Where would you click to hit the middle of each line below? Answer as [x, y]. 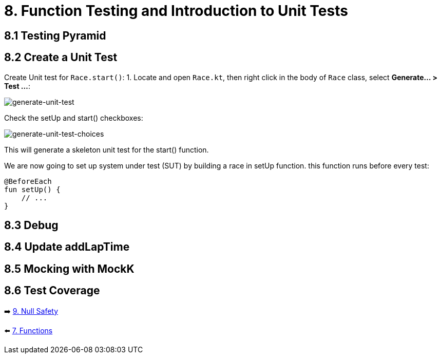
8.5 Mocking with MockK [69, 269]
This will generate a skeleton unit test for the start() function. [107, 149]
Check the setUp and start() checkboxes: [74, 118]
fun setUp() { [32, 189]
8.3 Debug [31, 225]
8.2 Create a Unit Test [61, 58]
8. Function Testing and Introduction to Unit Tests [176, 11]
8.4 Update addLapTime [67, 247]
